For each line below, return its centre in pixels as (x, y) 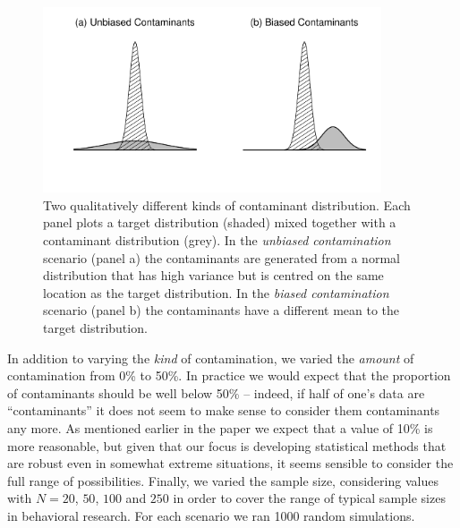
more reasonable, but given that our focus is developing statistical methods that (227, 445)
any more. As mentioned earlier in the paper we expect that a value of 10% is (220, 427)
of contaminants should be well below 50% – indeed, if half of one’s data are (216, 392)
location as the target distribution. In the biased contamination (216, 292)
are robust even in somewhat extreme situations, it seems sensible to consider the (230, 463)
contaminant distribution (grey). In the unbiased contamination (217, 240)
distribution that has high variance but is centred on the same (213, 275)
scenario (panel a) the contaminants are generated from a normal (221, 257)
